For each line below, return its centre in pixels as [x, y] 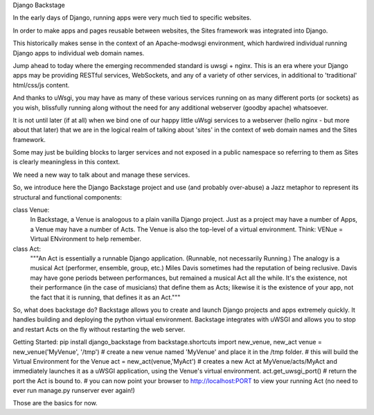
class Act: [27, 249]
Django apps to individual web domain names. [79, 53]
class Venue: [31, 210]
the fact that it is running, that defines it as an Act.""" [105, 297]
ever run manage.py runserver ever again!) [74, 391]
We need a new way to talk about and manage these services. [101, 175]
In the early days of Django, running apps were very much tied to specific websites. [132, 18]
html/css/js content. [41, 85]
